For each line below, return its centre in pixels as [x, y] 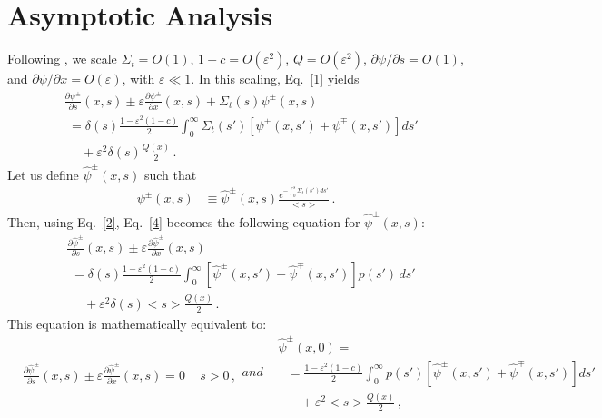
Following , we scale [62, 59]
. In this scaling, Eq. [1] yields [275, 79]
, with [138, 79]
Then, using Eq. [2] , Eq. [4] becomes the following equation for [184, 221]
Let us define [43, 174]
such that [170, 174]
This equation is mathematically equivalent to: [137, 323]
